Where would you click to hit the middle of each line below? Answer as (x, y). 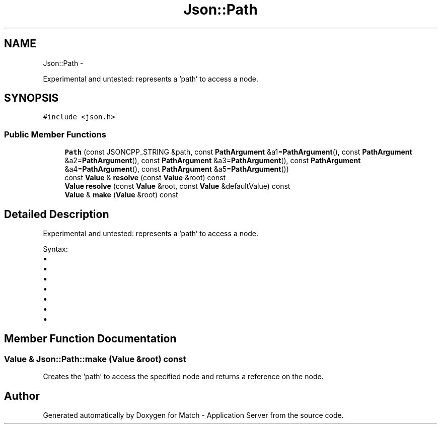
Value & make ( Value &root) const (121, 195)
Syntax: (55, 249)
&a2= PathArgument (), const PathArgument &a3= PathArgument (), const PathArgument (213, 161)
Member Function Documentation (90, 339)
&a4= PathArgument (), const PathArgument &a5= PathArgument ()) (177, 169)
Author (22, 396)
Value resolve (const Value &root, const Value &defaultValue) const (177, 186)
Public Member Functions (55, 134)
